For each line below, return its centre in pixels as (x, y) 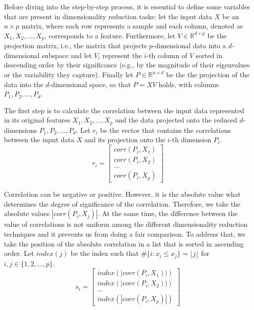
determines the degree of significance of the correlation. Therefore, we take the (122, 203)
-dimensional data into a (190, 46)
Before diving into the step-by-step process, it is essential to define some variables (127, 6)
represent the (122, 55)
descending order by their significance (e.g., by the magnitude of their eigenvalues (127, 65)
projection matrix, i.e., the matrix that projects (76, 46)
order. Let (19, 253)
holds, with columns (189, 84)
